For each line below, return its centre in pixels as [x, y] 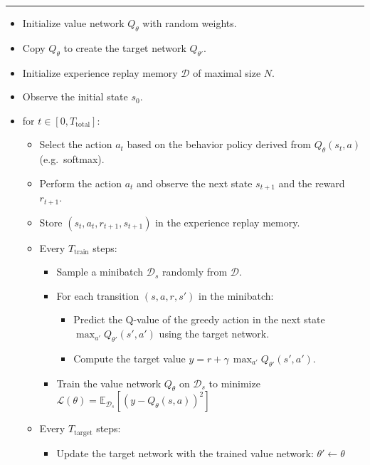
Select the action [76, 144]
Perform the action [80, 183]
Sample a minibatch [100, 272]
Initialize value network [73, 23]
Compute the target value [129, 358]
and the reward [312, 183]
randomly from [195, 272]
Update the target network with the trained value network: [185, 453]
